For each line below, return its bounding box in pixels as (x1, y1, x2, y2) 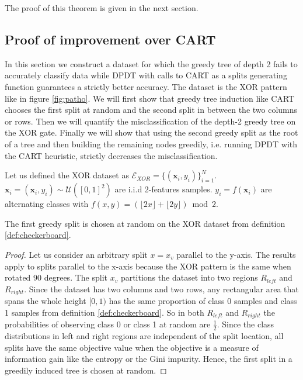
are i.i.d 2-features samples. (114, 183, 213, 195)
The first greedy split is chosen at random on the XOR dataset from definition (5, 217, 285, 229)
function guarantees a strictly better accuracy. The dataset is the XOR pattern (5, 80, 287, 92)
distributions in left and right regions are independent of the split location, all (5, 330, 284, 342)
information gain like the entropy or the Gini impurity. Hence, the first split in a (5, 353, 292, 365)
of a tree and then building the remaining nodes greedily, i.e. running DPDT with (5, 137, 298, 150)
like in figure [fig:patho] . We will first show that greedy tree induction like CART (5, 92, 294, 104)
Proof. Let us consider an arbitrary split (5, 248, 148, 260)
